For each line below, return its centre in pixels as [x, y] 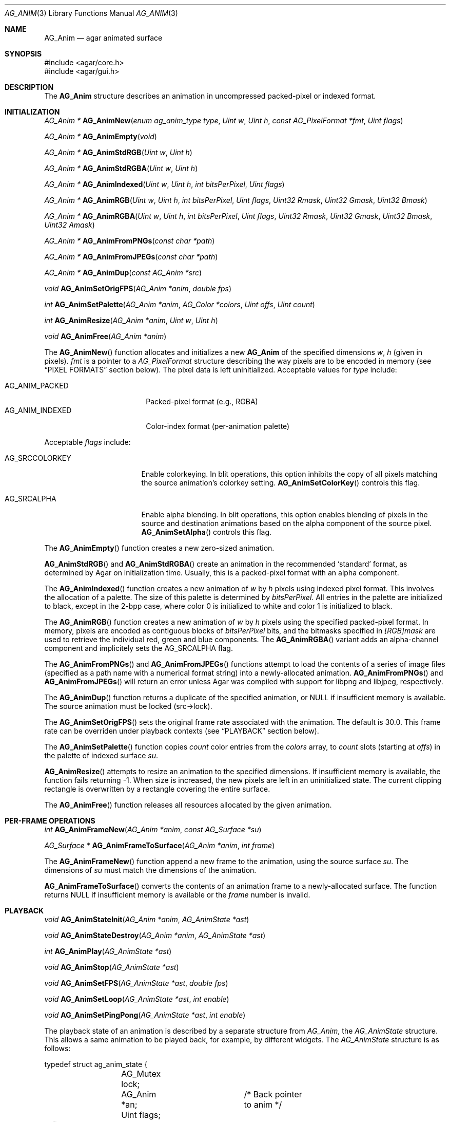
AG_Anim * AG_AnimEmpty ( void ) [101, 136]
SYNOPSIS [23, 54]
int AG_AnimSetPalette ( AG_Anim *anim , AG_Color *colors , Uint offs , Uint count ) [180, 304]
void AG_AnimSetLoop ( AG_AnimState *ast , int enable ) [137, 999]
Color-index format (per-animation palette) [218, 426]
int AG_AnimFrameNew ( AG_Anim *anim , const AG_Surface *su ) [153, 829]
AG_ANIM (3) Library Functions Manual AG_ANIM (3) [91, 13]
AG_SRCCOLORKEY [38, 458]
